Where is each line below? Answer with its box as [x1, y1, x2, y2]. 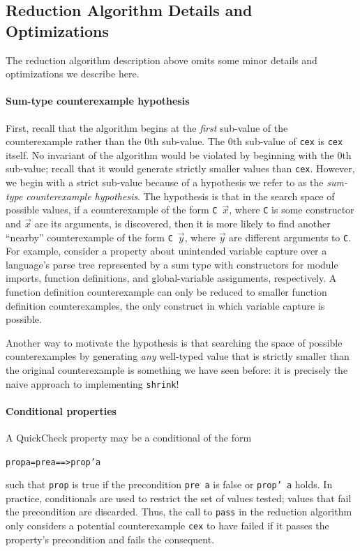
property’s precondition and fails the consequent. [6, 531, 215, 546]
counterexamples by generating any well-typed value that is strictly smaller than [6, 349, 350, 363]
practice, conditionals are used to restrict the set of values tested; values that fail [6, 490, 352, 505]
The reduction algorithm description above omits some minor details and [6, 52, 317, 67]
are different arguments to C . [229, 229, 352, 244]
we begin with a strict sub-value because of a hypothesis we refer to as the [6, 175, 324, 190]
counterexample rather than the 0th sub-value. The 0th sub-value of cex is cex [6, 134, 343, 149]
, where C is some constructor [229, 202, 354, 217]
